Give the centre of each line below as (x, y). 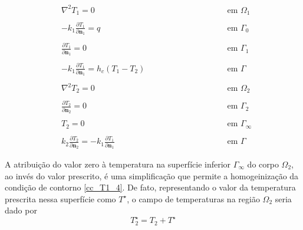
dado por (21, 210)
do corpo (263, 164)
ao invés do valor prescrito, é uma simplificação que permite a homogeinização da (152, 175)
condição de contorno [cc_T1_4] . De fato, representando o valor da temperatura (150, 187)
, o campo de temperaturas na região (193, 198)
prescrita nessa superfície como (60, 198)
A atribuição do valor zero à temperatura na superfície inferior (118, 164)
